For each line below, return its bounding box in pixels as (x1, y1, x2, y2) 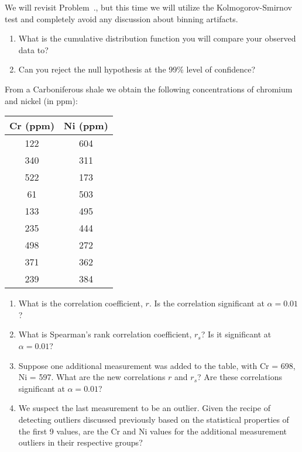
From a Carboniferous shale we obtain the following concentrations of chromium (5, 82, 293, 95)
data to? (18, 43, 49, 56)
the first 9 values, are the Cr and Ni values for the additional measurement (18, 425, 287, 437)
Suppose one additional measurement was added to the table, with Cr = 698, (18, 359, 296, 371)
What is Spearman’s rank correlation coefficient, (18, 328, 192, 340)
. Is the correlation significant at (149, 297, 265, 309)
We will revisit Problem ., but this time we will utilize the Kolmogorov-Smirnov (5, 1, 292, 13)
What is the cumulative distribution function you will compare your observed (18, 32, 296, 44)
